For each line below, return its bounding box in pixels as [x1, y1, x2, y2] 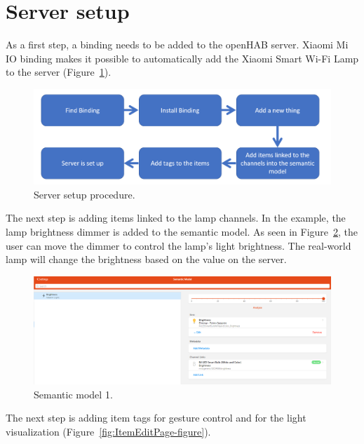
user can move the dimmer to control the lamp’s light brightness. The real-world [6, 238, 351, 253]
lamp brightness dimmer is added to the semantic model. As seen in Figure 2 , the [6, 224, 358, 238]
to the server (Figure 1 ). [6, 65, 112, 79]
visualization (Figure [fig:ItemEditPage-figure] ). [6, 424, 211, 438]
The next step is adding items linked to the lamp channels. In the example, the [6, 210, 346, 225]
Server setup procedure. [34, 187, 135, 201]
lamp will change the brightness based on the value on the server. [6, 252, 287, 267]
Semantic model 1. [34, 386, 113, 401]
